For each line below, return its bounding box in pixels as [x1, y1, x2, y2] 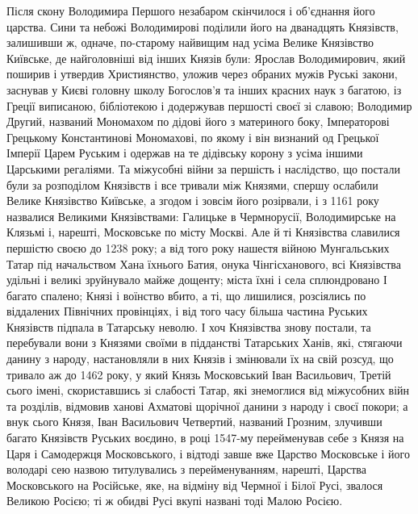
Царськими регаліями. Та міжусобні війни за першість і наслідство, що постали [6, 160, 400, 177]
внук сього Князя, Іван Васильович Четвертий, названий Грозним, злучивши [6, 413, 382, 430]
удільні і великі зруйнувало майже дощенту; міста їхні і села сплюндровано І [6, 271, 387, 288]
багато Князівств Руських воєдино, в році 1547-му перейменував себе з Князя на [6, 429, 404, 446]
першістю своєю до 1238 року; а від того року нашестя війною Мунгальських [6, 239, 390, 256]
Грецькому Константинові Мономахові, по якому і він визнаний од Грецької [6, 128, 379, 145]
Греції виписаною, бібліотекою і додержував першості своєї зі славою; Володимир [6, 97, 412, 114]
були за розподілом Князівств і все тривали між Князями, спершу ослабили [6, 176, 378, 193]
